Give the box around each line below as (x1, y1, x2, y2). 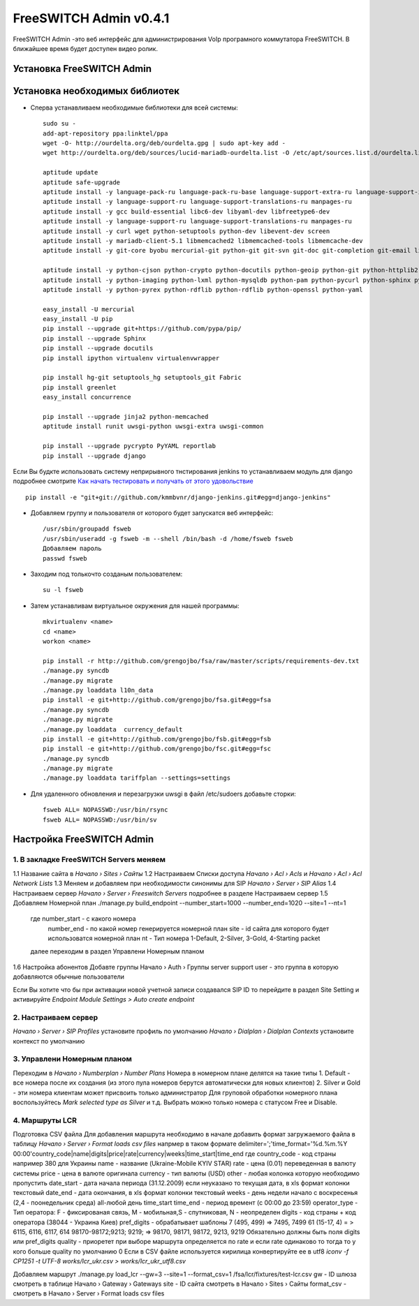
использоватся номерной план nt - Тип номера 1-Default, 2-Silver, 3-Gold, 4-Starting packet (47, 934, 321, 942)
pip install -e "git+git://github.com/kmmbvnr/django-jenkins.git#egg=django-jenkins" (25, 493, 331, 501)
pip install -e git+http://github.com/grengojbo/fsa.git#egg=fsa (43, 696, 272, 704)
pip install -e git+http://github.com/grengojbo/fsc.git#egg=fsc (43, 745, 272, 753)
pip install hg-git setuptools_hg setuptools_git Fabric (43, 373, 242, 382)
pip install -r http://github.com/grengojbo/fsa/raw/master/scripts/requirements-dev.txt (43, 657, 360, 665)
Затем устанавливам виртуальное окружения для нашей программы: (30, 601, 240, 610)
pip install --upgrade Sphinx (43, 334, 147, 342)
